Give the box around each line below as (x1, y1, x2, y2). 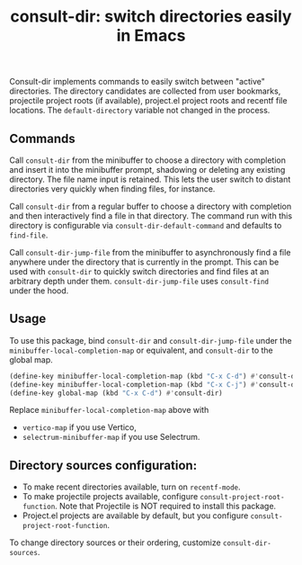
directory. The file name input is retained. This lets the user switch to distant (9, 174, 291, 184)
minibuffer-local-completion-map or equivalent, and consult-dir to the (9, 345, 274, 355)
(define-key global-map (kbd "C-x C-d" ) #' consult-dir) (9, 389, 223, 398)
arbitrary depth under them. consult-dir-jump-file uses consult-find (9, 276, 270, 286)
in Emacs (116, 25, 186, 46)
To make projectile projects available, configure (22, 491, 199, 502)
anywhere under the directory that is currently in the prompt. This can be (9, 256, 280, 267)
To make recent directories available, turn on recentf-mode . (22, 481, 241, 492)
